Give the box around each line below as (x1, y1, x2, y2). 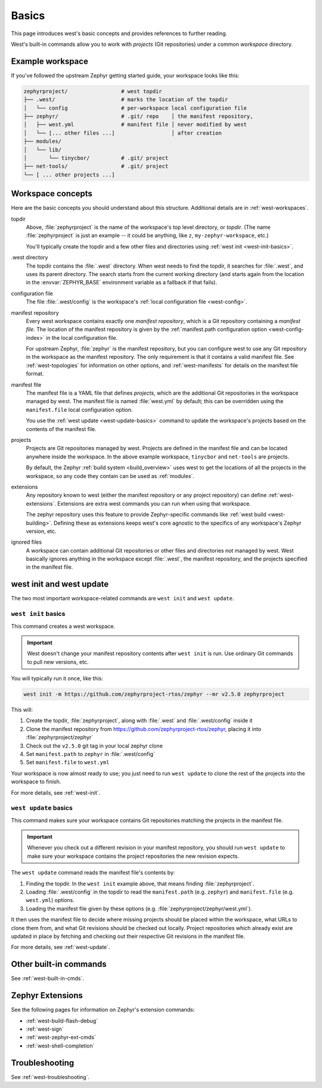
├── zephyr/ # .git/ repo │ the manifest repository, (23, 113, 253, 119)
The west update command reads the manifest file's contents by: (11, 869, 175, 876)
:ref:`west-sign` (26, 1025, 64, 1033)
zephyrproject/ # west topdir (23, 88, 162, 95)
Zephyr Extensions (11, 990, 83, 1001)
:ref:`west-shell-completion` (26, 1042, 95, 1049)
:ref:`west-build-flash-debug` (26, 1017, 98, 1024)
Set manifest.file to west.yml (26, 759, 110, 766)
